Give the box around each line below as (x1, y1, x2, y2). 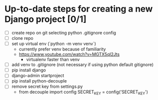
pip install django (11, 67, 46, 73)
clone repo (11, 35, 34, 41)
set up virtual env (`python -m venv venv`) (11, 41, 96, 47)
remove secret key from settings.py (11, 83, 83, 89)
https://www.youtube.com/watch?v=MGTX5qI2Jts (18, 51, 120, 57)
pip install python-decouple (11, 78, 67, 84)
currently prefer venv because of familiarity (18, 46, 106, 52)
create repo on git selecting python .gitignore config (11, 30, 116, 35)
